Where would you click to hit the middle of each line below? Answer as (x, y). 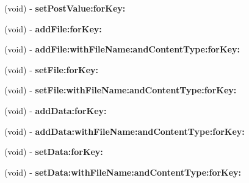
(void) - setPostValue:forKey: (65, 8)
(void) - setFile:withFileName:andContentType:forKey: (121, 90)
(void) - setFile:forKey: (52, 69)
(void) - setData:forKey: (54, 152)
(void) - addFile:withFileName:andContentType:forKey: (122, 49)
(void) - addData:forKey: (56, 110)
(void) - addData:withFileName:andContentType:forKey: (125, 131)
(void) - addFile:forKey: (53, 28)
